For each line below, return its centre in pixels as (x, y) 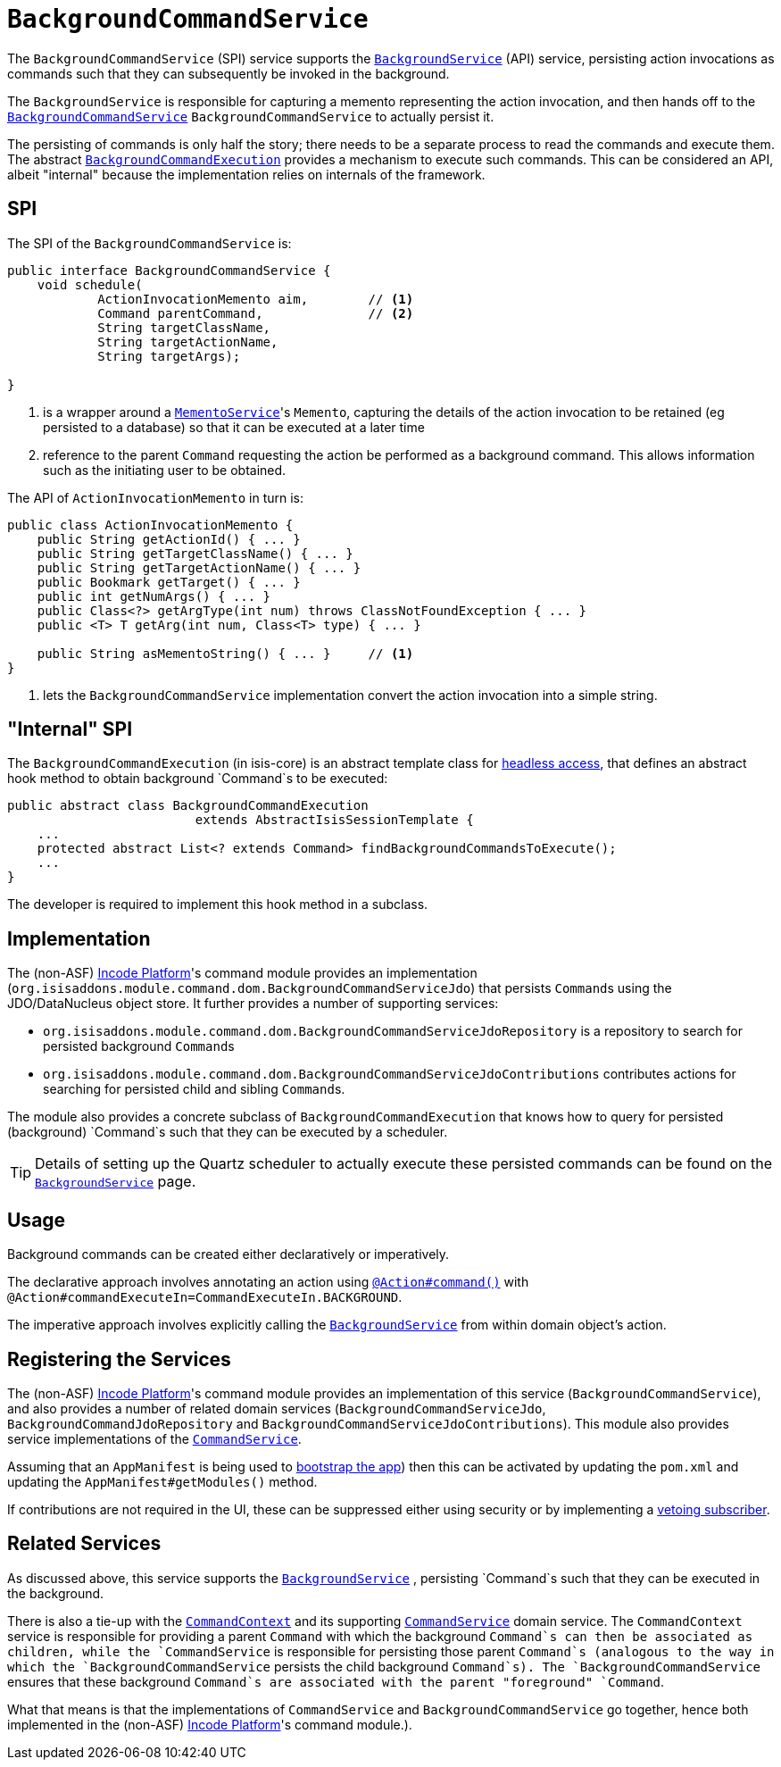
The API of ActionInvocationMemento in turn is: (156, 497)
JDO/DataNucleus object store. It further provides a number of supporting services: (253, 1004)
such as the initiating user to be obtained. (165, 470)
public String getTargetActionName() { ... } (199, 567)
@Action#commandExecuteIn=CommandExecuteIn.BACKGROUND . (205, 1297)
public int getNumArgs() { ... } (154, 596)
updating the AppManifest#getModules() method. (162, 1481)
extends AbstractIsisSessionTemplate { (334, 820)
